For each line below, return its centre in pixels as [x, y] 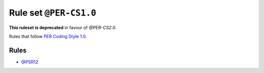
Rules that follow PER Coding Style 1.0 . [48, 36]
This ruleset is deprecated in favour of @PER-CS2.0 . [63, 27]
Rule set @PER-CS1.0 [53, 13]
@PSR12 [30, 62]
